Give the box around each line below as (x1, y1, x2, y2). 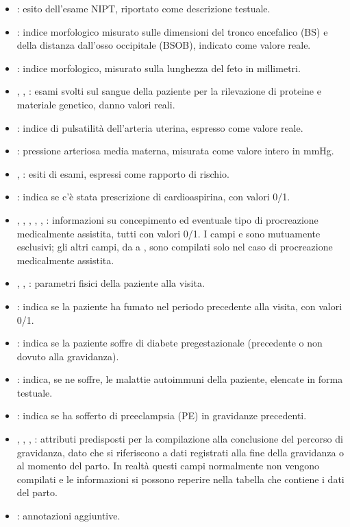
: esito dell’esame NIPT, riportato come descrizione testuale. (16, 1, 271, 15)
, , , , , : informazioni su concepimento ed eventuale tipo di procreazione (16, 212, 318, 226)
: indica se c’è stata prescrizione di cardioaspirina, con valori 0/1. (16, 189, 290, 204)
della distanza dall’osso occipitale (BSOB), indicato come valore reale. (16, 38, 311, 52)
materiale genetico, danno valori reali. (16, 97, 175, 111)
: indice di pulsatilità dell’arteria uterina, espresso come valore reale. (16, 120, 303, 134)
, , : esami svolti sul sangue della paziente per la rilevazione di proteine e (16, 84, 321, 98)
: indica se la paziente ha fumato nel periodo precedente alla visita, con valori (16, 298, 342, 313)
